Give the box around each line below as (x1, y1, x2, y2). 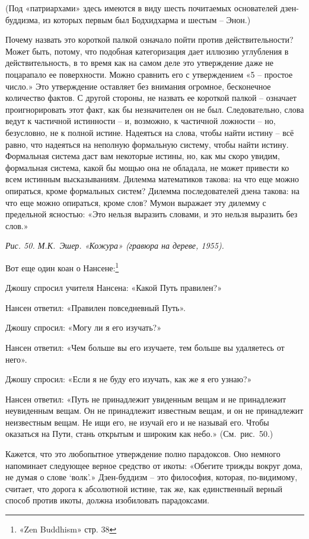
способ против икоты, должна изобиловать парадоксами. (5, 494, 210, 506)
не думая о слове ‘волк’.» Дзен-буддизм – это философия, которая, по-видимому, (5, 471, 298, 483)
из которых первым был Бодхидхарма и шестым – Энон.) (43, 13, 251, 26)
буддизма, (5, 13, 40, 26)
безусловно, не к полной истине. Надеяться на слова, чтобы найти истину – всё (5, 126, 294, 138)
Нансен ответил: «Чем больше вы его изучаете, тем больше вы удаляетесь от (5, 341, 285, 353)
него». (5, 353, 27, 365)
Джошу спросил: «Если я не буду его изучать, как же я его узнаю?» (5, 373, 252, 385)
